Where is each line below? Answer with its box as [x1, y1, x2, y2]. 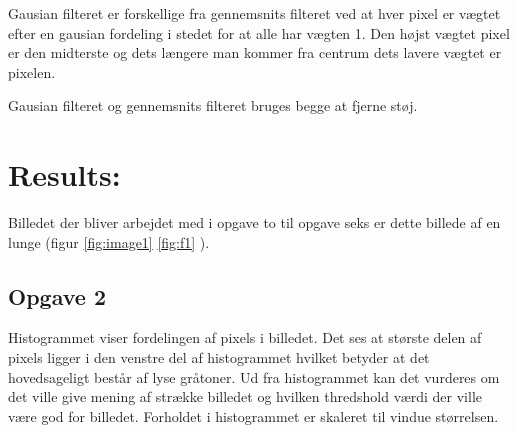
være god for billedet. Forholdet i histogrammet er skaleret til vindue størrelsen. [8, 405, 499, 426]
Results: [8, 154, 121, 195]
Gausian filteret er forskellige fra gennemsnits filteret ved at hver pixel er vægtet [8, 3, 501, 23]
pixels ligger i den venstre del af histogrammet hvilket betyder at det [8, 347, 430, 368]
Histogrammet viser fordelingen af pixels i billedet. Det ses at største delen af [8, 327, 482, 348]
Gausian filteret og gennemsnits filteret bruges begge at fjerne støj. [8, 95, 418, 116]
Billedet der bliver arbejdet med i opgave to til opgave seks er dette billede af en [8, 212, 501, 233]
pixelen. [8, 61, 56, 82]
